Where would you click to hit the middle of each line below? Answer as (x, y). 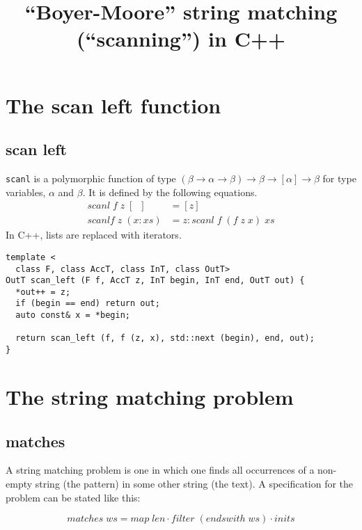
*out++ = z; (43, 292)
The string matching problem (150, 396)
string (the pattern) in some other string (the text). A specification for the (194, 483)
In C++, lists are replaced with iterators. (94, 235)
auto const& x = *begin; (73, 315)
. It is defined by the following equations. (170, 192)
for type (339, 178)
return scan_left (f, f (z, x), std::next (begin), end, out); (165, 338)
